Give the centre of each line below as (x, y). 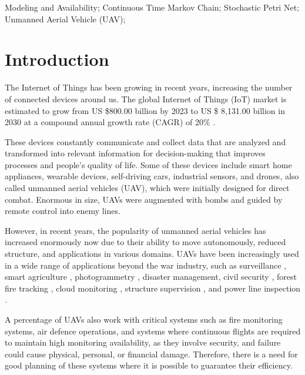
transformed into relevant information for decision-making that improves (135, 153)
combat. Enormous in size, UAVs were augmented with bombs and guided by (144, 199)
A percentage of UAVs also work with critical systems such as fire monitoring (144, 319)
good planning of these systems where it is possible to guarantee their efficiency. (149, 365)
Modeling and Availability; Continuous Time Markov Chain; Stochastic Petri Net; (152, 7)
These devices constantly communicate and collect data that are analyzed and (145, 141)
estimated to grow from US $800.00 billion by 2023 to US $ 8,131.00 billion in (145, 110)
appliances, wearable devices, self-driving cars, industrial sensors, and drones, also (152, 176)
